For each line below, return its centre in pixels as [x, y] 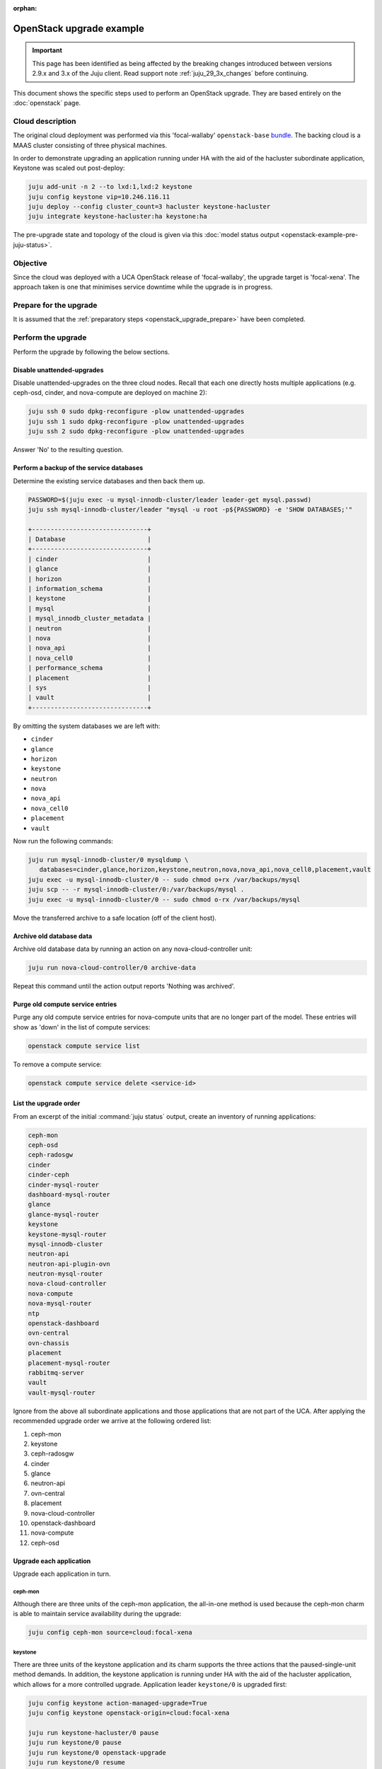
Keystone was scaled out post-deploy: [69, 168]
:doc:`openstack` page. [47, 103]
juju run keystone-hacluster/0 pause [93, 1733]
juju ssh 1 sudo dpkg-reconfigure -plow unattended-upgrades [136, 421]
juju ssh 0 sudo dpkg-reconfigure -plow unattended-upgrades [136, 411]
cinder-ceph [49, 1175]
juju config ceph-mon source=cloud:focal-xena [110, 1632]
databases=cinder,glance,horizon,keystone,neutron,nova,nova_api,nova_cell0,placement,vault [205, 870]
